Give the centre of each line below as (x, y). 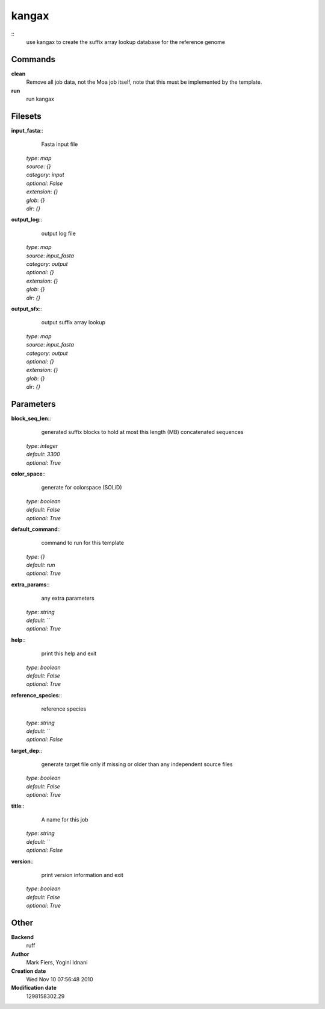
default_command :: (36, 529)
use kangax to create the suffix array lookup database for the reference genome (126, 42)
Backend (23, 937)
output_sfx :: (26, 309)
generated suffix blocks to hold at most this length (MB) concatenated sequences (142, 432)
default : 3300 (43, 454)
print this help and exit (69, 653)
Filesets (26, 116)
